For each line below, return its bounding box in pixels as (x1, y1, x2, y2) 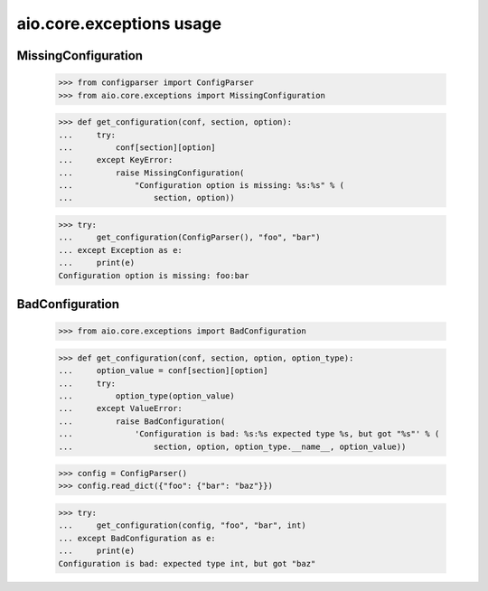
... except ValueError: (58, 403, 183, 414)
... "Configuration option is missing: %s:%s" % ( (58, 181, 345, 191)
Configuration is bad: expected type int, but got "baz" (58, 558, 316, 568)
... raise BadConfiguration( (58, 416, 226, 427)
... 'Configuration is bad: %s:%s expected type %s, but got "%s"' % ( (58, 429, 440, 439)
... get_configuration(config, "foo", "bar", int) (58, 521, 306, 530)
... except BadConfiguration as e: (58, 533, 216, 543)
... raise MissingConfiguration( (58, 167, 245, 178)
